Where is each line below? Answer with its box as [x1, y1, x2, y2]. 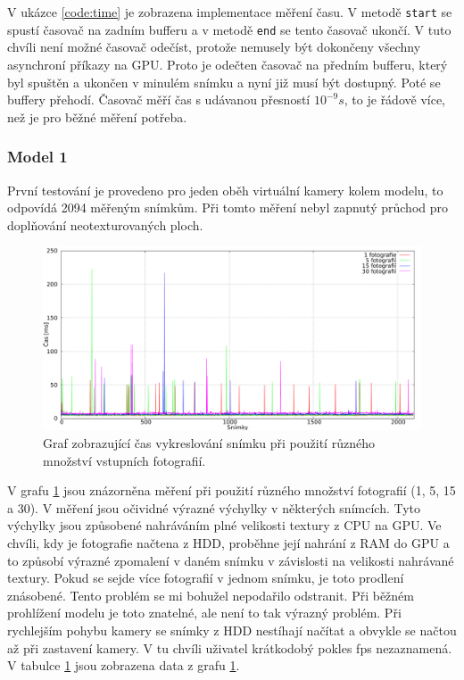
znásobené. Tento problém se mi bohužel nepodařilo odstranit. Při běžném [7, 585, 414, 604]
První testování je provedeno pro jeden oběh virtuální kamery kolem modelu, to [7, 180, 443, 199]
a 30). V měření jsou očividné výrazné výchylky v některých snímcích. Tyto [7, 498, 421, 517]
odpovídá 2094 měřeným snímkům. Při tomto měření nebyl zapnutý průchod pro [7, 198, 449, 217]
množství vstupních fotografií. [43, 451, 206, 469]
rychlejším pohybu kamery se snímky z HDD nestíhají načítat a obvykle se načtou [7, 621, 457, 640]
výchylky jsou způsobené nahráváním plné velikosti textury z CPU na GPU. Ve [7, 516, 442, 535]
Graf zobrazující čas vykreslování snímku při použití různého [43, 434, 375, 452]
